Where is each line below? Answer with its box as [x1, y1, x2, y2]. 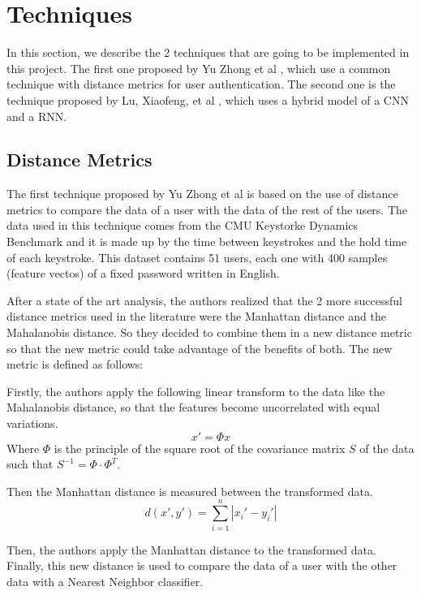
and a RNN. [6, 107, 67, 124]
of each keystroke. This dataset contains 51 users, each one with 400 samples [6, 248, 388, 265]
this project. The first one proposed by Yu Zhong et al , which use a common [6, 59, 391, 76]
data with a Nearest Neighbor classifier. [6, 572, 204, 589]
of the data [359, 439, 415, 456]
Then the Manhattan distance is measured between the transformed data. [6, 482, 373, 499]
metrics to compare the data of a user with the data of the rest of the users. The [6, 200, 408, 218]
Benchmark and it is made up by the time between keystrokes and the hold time [6, 233, 407, 250]
